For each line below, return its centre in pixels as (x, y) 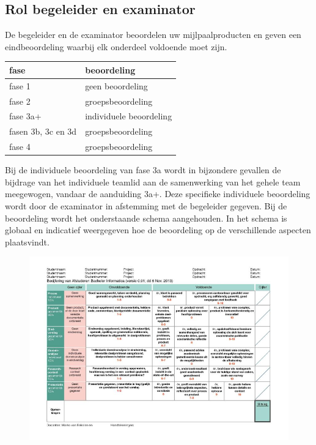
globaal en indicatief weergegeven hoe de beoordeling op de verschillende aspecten (158, 230)
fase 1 (20, 85)
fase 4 (20, 147)
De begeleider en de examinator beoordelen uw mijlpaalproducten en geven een (153, 35)
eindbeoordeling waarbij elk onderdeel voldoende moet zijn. (116, 46)
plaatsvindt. (27, 241)
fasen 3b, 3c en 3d (43, 131)
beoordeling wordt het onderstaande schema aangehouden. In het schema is (146, 218)
